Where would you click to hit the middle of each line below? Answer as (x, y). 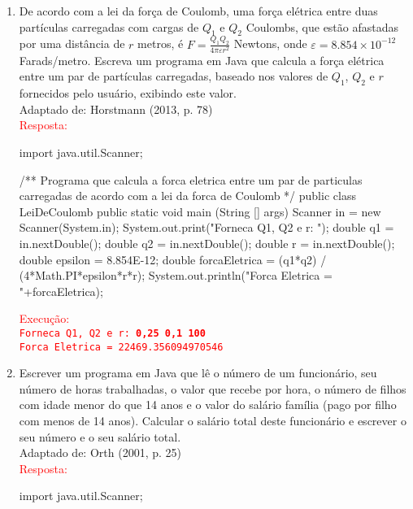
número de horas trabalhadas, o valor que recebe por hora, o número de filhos (213, 388)
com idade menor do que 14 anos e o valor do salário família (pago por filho (208, 405)
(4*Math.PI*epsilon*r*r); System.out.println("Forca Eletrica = (176, 275)
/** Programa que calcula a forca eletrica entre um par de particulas (191, 179)
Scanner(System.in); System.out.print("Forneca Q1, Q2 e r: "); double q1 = (206, 227)
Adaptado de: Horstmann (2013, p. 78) (116, 109)
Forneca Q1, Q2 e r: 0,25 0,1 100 (112, 333)
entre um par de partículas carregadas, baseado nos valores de (174, 76)
